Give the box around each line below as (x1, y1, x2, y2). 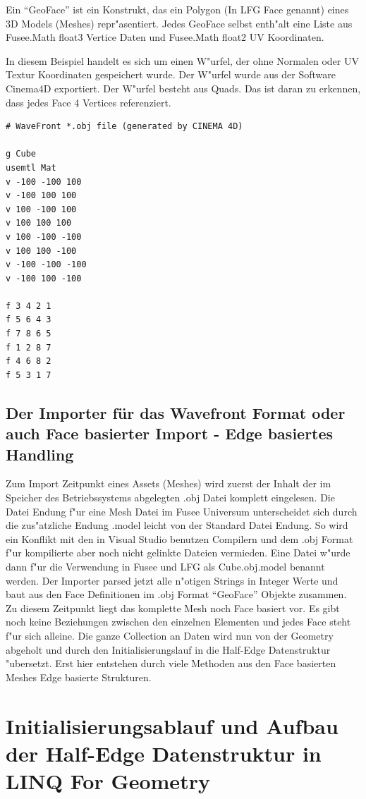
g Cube (6, 149, 36, 159)
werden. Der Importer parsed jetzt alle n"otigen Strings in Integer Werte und (6, 573, 338, 587)
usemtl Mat (6, 162, 56, 173)
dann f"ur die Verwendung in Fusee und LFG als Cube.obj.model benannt (6, 559, 325, 573)
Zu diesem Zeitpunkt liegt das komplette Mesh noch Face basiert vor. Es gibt (6, 600, 340, 615)
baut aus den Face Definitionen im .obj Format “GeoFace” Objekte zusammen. (6, 587, 347, 602)
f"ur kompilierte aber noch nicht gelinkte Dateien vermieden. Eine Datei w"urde (6, 545, 350, 560)
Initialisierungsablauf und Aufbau (6, 711, 338, 740)
